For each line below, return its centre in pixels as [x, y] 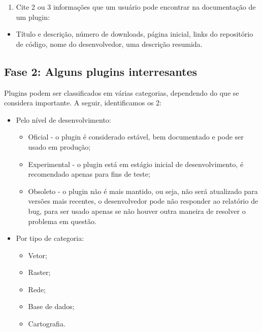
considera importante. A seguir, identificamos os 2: [83, 103]
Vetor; [38, 255]
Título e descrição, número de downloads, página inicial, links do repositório [135, 34]
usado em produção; [59, 146]
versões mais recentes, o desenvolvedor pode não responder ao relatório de [143, 201]
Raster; [39, 272]
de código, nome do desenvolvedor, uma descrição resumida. [109, 44]
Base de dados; [51, 306]
